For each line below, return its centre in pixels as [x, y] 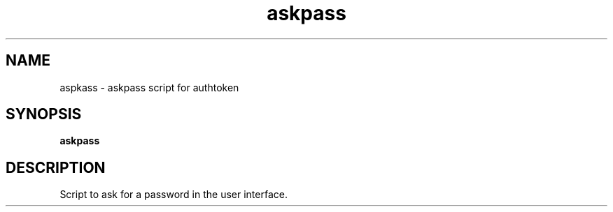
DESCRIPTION [56, 167]
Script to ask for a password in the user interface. [174, 195]
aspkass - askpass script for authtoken [149, 87]
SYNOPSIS [44, 114]
